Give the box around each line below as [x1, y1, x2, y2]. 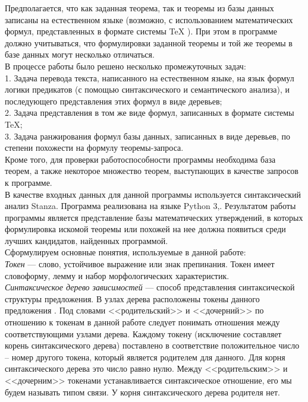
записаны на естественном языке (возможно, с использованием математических [5, 13, 293, 26]
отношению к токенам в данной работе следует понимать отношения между [5, 316, 280, 328]
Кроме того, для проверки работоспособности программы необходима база [5, 153, 276, 165]
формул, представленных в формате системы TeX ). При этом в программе [5, 25, 278, 37]
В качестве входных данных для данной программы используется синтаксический [5, 188, 301, 200]
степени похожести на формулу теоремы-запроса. [5, 141, 184, 154]
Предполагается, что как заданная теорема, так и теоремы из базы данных [5, 2, 274, 14]
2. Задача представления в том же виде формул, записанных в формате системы [5, 106, 294, 119]
